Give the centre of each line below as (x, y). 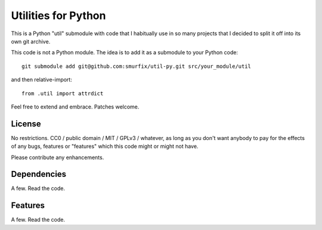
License (26, 124)
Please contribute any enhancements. (58, 157)
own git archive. (31, 41)
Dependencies (39, 174)
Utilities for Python (58, 15)
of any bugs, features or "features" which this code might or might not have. (105, 147)
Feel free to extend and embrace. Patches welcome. (75, 107)
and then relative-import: (42, 80)
